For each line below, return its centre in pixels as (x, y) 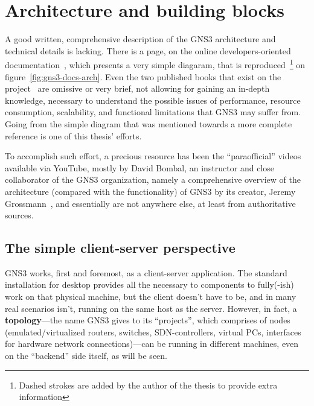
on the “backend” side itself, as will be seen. (86, 356)
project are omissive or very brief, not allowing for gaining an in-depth (137, 88)
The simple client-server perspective (120, 248)
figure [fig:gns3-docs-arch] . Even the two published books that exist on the (143, 76)
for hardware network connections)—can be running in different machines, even (152, 344)
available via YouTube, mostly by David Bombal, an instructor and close (139, 167)
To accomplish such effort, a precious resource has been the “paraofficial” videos (153, 156)
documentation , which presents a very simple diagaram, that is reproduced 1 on (155, 64)
